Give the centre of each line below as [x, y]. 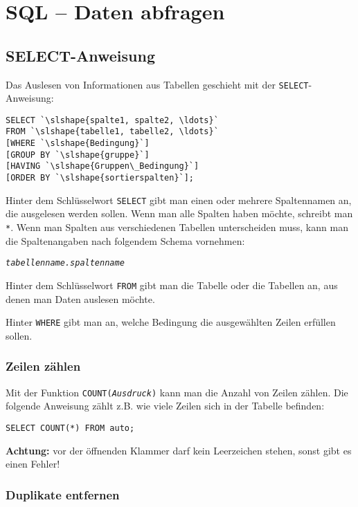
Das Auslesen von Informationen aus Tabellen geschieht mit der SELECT [157, 84]
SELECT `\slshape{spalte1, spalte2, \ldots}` [112, 120]
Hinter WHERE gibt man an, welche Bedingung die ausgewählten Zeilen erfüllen [171, 322]
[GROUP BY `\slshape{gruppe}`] [78, 155]
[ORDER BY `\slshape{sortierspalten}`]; [100, 178]
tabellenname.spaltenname [65, 263]
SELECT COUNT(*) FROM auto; [70, 428]
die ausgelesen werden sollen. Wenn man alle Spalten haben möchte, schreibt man [179, 213]
